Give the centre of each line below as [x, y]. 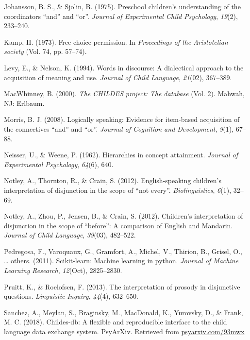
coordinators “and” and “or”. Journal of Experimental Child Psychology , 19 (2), [121, 16]
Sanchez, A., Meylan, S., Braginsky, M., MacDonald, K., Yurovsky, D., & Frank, [124, 312]
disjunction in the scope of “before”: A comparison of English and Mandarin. [118, 225]
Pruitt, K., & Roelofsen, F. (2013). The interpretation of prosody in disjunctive [122, 286]
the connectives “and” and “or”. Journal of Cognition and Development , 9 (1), [119, 128]
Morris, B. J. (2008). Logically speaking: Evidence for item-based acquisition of [122, 119]
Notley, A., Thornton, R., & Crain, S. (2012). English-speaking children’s [113, 180]
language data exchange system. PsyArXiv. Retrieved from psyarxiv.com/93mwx [124, 331]
